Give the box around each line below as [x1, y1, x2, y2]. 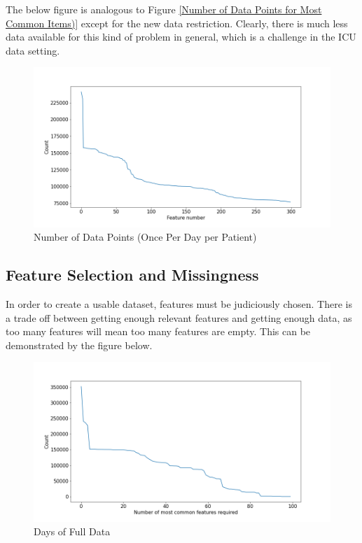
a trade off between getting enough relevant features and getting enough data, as [6, 310, 352, 325]
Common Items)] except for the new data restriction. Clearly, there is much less [6, 15, 348, 30]
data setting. [6, 43, 60, 57]
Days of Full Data [34, 524, 111, 539]
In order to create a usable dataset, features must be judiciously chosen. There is [6, 297, 352, 311]
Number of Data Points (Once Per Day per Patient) [34, 230, 257, 244]
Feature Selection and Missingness [6, 264, 259, 285]
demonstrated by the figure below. [6, 337, 153, 352]
